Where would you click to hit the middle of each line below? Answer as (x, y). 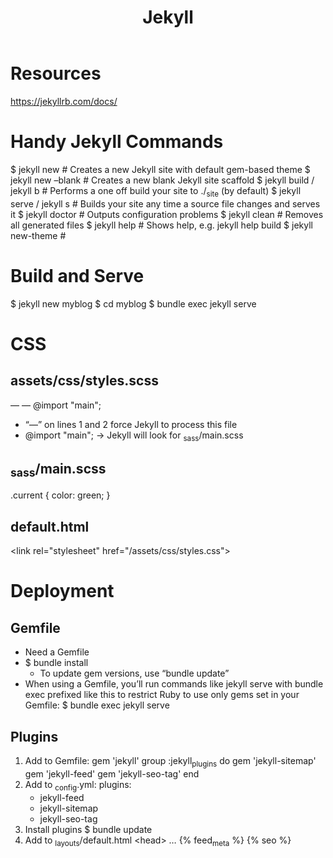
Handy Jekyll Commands (117, 142)
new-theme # (38, 235)
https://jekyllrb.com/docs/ (64, 101)
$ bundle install (56, 663)
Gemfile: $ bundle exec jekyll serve (97, 705)
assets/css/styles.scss (84, 381)
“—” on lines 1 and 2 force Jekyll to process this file (131, 424)
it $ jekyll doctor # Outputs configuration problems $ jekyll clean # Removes (167, 214)
